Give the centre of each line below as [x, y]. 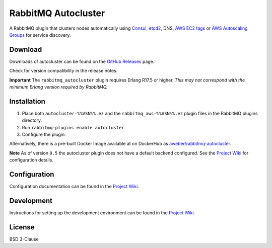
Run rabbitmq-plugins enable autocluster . [74, 127]
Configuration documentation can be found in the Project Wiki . [74, 187]
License [22, 227]
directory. [32, 120]
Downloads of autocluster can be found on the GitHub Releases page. [82, 61]
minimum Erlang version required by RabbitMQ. [58, 87]
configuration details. [31, 160]
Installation [27, 101]
